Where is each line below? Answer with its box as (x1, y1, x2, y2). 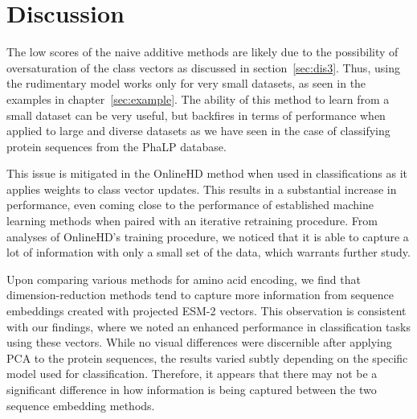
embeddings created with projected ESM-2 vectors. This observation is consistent (6, 302, 407, 319)
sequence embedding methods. (6, 396, 155, 413)
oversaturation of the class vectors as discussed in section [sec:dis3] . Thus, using (6, 59, 400, 76)
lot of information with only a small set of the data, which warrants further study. (6, 244, 411, 261)
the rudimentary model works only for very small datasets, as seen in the (6, 75, 366, 92)
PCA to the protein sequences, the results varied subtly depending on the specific (6, 349, 408, 366)
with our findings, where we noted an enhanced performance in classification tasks (6, 318, 411, 335)
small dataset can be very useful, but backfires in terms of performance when (6, 106, 386, 123)
